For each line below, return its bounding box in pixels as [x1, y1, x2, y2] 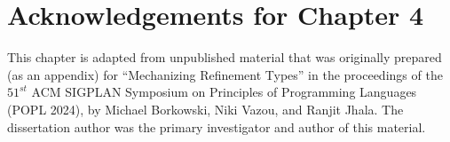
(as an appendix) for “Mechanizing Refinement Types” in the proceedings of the [7, 65, 443, 83]
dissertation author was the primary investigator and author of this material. [7, 117, 426, 136]
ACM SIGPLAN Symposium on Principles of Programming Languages [31, 83, 417, 101]
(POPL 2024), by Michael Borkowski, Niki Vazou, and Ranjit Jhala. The [7, 99, 404, 118]
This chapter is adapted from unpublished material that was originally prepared [7, 48, 442, 67]
